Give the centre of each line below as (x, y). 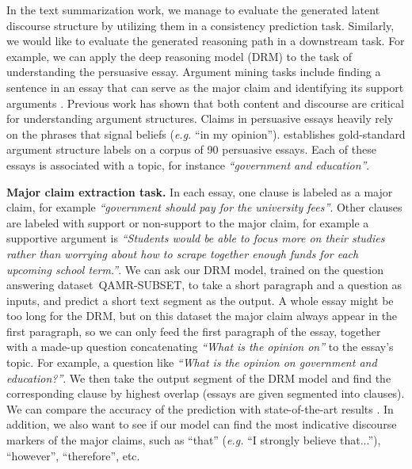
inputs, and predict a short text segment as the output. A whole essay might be (200, 300)
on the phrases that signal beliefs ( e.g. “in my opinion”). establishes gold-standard (206, 133)
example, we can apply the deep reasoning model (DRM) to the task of (179, 56)
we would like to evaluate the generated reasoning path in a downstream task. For (206, 41)
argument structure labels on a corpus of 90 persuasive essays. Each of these (191, 149)
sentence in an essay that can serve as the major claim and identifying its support (205, 87)
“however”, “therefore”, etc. (73, 455)
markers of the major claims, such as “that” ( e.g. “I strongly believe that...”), (194, 440)
